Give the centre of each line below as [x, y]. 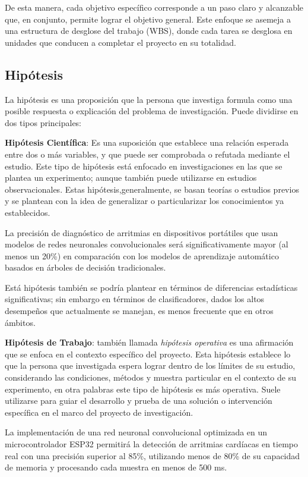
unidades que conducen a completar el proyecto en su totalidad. [120, 42]
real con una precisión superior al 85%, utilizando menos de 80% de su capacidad [153, 455]
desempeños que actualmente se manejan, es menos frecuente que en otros [139, 311]
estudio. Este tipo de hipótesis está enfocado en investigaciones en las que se [144, 166]
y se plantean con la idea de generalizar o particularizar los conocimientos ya [145, 201]
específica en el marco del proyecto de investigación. [99, 412]
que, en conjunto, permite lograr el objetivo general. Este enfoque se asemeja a [148, 19]
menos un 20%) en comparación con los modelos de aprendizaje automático [142, 255]
